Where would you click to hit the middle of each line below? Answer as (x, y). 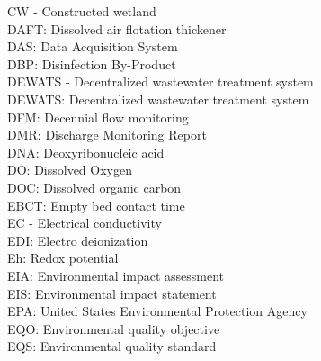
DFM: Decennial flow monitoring (98, 117)
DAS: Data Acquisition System (93, 46)
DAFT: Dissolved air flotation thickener (117, 28)
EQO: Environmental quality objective (114, 328)
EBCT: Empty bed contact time (96, 205)
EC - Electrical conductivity (85, 223)
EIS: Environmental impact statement (112, 293)
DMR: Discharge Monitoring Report (107, 135)
